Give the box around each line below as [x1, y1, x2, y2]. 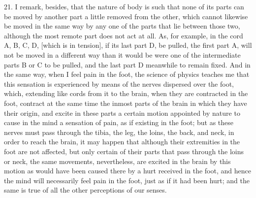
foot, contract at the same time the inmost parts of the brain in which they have [4, 98, 247, 108]
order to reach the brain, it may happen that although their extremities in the [4, 136, 240, 147]
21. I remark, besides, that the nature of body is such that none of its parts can [4, 1, 244, 11]
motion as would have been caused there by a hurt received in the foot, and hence [4, 165, 251, 176]
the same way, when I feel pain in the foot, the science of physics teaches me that [4, 69, 250, 79]
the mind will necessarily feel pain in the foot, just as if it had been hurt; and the [4, 175, 250, 185]
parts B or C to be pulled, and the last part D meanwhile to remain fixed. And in [4, 59, 251, 69]
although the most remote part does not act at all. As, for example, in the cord [4, 30, 243, 40]
